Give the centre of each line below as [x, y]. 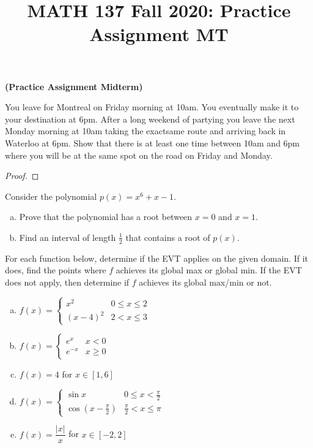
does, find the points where [56, 270]
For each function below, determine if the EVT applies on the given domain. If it [157, 258]
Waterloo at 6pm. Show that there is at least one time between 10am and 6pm [153, 142]
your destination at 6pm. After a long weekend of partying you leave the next [150, 119]
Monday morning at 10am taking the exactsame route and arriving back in [145, 131]
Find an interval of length [68, 237]
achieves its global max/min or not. [205, 282]
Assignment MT [159, 34]
